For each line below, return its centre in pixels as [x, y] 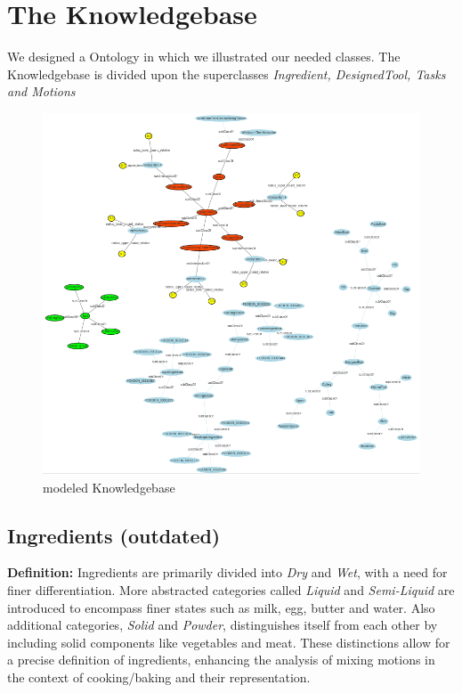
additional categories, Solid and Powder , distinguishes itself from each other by [223, 625]
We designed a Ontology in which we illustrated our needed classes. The [204, 57]
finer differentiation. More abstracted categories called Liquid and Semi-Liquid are [231, 590]
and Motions [41, 91]
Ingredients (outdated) [114, 535]
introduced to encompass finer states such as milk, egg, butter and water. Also [221, 607]
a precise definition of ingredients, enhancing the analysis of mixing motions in [221, 660]
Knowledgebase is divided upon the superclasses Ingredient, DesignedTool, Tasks [227, 73]
